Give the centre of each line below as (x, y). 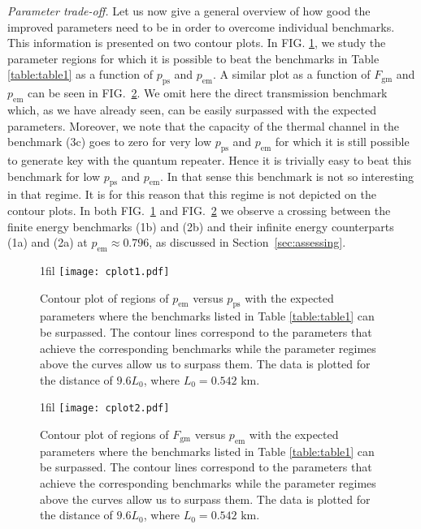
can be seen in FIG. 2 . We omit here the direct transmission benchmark (208, 93)
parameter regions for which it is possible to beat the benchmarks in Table (193, 58)
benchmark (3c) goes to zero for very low (110, 142)
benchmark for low (54, 176)
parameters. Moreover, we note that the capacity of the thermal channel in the (204, 125)
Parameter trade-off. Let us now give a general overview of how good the (189, 11)
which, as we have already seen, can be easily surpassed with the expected (192, 109)
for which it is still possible (342, 142)
